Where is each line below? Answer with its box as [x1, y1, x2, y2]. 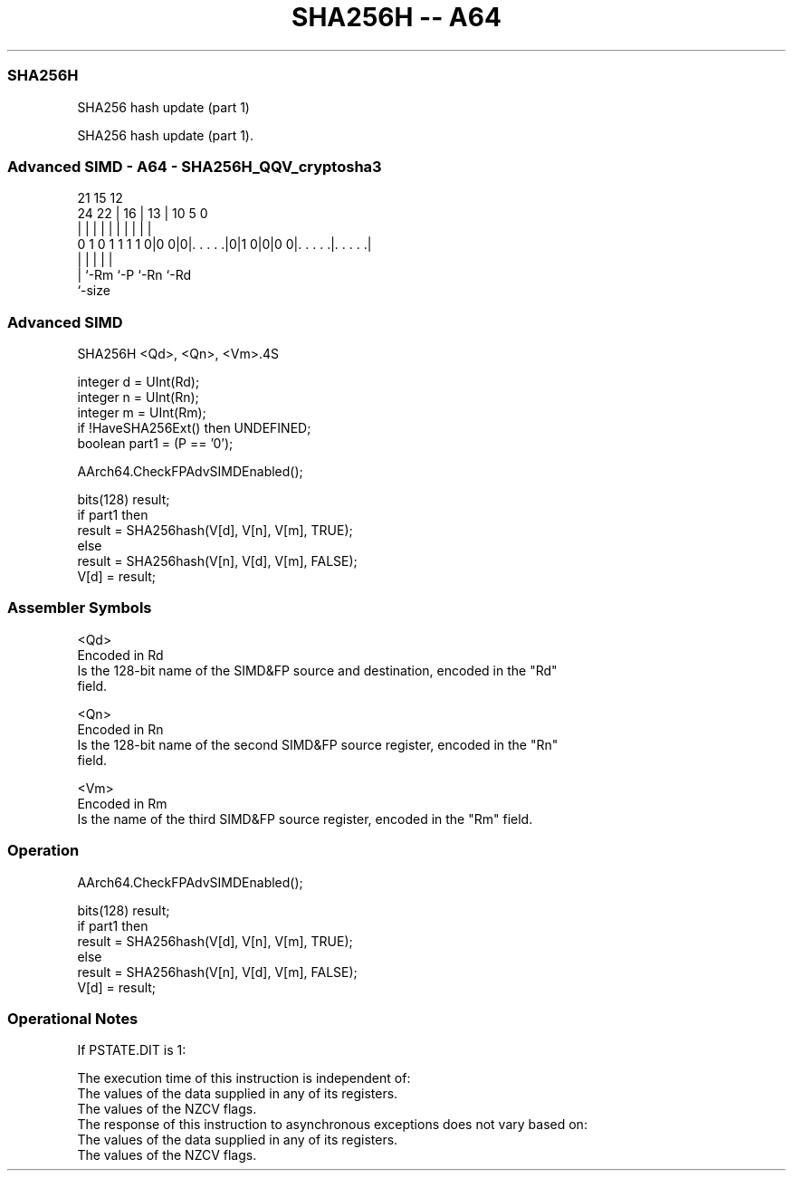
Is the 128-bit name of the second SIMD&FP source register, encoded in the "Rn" [77, 736, 559, 752]
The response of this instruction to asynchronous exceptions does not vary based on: [77, 1116, 588, 1133]
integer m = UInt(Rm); [77, 405, 206, 420]
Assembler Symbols [7, 599, 152, 618]
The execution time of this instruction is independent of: [77, 1070, 411, 1087]
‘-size [77, 283, 110, 299]
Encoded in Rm [77, 795, 167, 811]
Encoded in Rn [77, 721, 164, 737]
